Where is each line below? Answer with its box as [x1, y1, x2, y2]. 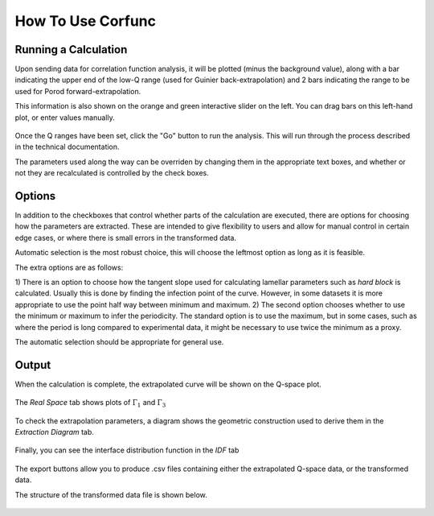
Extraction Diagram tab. [14, 427, 94, 437]
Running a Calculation [14, 43, 128, 56]
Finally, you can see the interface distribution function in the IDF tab [14, 445, 240, 455]
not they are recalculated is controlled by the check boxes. [14, 168, 209, 178]
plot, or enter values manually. [14, 113, 116, 122]
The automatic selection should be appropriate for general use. [14, 337, 224, 346]
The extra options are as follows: [14, 262, 124, 272]
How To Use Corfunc [14, 12, 157, 30]
